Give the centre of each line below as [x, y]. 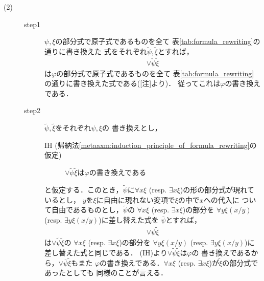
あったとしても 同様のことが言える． [106, 273]
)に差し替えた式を [129, 220]
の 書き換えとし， [132, 128]
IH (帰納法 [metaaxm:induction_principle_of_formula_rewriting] [147, 145]
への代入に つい [230, 199]
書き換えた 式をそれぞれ [106, 51]
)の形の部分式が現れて [217, 190]
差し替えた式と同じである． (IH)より [106, 252]
